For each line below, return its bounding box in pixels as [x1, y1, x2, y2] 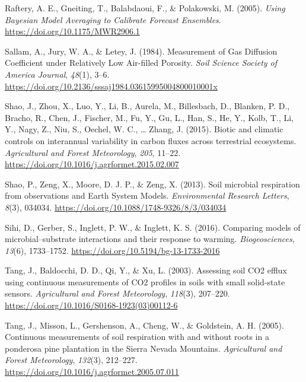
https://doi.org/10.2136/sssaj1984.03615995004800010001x [5, 79, 218, 92]
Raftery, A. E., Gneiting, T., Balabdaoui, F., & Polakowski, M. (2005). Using [5, 2, 285, 14]
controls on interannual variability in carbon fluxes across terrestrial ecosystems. [5, 134, 297, 147]
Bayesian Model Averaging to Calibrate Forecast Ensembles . [5, 13, 221, 26]
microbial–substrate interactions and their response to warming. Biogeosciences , [5, 233, 295, 245]
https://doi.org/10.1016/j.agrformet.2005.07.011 [5, 365, 179, 378]
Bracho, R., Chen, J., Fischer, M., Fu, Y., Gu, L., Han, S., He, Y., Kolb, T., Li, [5, 111, 294, 123]
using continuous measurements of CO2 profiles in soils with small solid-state [5, 275, 285, 288]
